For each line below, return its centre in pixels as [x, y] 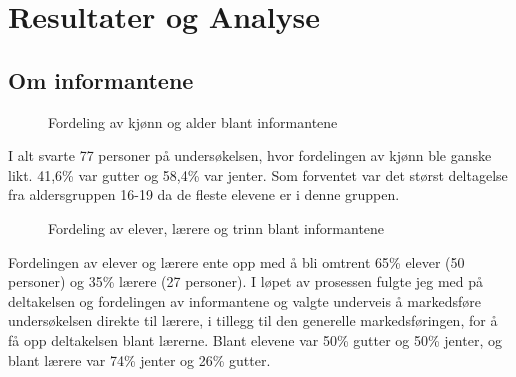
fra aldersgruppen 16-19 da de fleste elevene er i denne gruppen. [204, 194]
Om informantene [101, 79]
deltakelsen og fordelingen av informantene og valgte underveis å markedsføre [244, 300]
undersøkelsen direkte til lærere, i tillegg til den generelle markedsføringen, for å [253, 320]
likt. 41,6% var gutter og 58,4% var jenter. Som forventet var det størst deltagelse [258, 174]
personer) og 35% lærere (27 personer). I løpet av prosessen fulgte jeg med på [246, 281]
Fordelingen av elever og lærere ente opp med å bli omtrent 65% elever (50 [236, 261]
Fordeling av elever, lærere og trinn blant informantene [216, 227]
